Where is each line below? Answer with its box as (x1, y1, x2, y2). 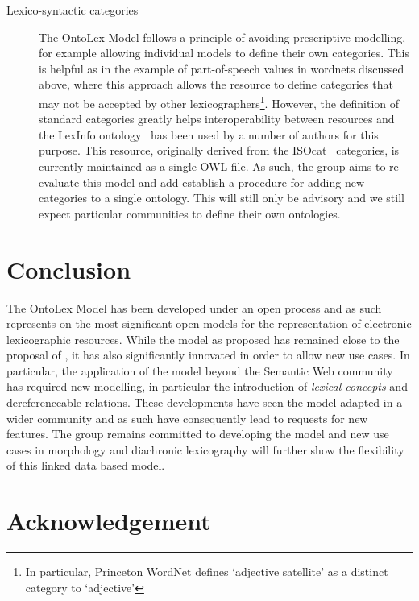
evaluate (39, 173, 80, 190)
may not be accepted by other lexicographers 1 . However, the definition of (39, 92, 400, 111)
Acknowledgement (6, 504, 211, 537)
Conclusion (6, 252, 131, 285)
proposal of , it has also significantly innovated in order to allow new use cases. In (6, 346, 410, 363)
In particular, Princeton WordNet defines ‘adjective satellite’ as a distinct (25, 563, 388, 580)
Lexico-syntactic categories (6, 2, 139, 18)
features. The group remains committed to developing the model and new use (6, 425, 389, 442)
